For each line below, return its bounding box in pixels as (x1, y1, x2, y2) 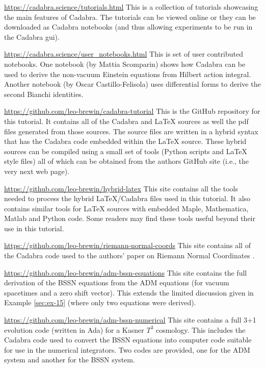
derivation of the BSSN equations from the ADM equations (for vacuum (4, 277, 229, 288)
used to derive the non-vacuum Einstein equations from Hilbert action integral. (4, 68, 251, 79)
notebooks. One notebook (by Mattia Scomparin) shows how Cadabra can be (4, 58, 246, 69)
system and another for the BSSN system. (4, 354, 135, 365)
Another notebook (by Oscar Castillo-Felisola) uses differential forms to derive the (4, 79, 261, 89)
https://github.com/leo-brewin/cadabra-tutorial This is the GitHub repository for (4, 106, 260, 116)
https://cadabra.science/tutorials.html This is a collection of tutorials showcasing (4, 2, 258, 12)
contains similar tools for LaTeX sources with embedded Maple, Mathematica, (4, 203, 249, 213)
